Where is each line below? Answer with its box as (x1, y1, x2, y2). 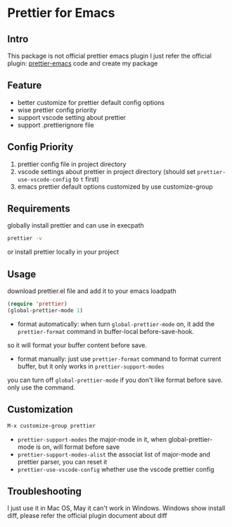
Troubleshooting (7, 485, 82, 497)
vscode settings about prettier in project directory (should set (17, 167, 196, 175)
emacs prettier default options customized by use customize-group (17, 182, 213, 191)
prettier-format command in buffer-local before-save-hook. (17, 327, 195, 335)
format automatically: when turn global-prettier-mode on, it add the (17, 319, 215, 328)
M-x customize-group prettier (7, 422, 96, 429)
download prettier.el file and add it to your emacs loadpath (7, 287, 177, 295)
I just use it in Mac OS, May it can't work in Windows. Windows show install (7, 504, 226, 512)
